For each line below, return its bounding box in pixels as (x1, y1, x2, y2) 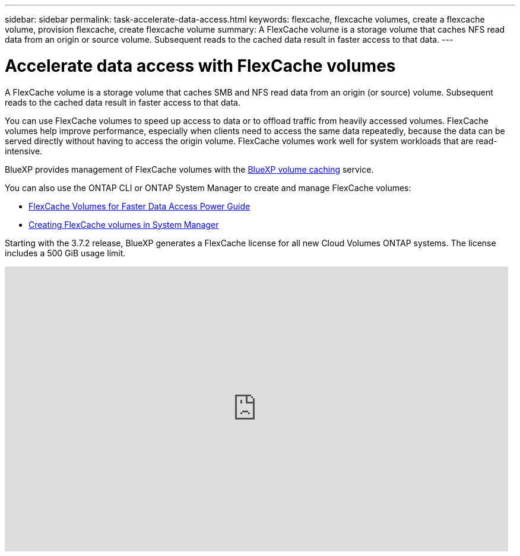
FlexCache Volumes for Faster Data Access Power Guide (28, 201, 251, 211)
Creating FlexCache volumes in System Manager (28, 219, 219, 230)
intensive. (5, 145, 43, 156)
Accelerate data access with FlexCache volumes (5, 55, 396, 76)
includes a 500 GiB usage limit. (5, 247, 126, 258)
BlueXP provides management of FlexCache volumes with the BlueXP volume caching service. (5, 164, 374, 174)
